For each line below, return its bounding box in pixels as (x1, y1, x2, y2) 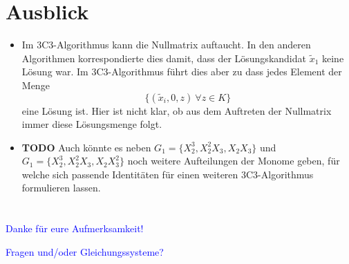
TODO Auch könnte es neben (21, 140, 151, 154)
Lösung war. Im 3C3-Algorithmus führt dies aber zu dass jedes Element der (21, 64, 342, 79)
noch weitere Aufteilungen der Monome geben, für (127, 153, 340, 168)
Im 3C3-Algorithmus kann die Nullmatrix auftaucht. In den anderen (21, 37, 311, 52)
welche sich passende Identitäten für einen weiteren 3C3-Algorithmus (21, 167, 314, 181)
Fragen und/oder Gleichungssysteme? (6, 244, 164, 258)
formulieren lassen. (21, 180, 101, 195)
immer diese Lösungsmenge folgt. (21, 117, 162, 131)
